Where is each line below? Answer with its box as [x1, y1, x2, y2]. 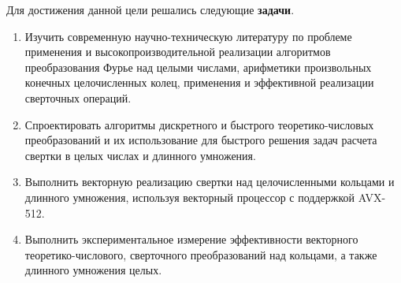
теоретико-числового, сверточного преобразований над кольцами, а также [24, 246, 377, 263]
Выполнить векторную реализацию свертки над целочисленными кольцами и [24, 173, 395, 190]
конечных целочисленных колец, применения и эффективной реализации [24, 74, 374, 91]
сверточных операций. [24, 89, 132, 106]
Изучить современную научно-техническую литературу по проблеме [24, 28, 352, 44]
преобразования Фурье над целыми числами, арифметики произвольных [24, 58, 372, 75]
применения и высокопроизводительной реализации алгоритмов [24, 43, 331, 60]
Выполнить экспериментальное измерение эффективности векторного [24, 231, 358, 248]
